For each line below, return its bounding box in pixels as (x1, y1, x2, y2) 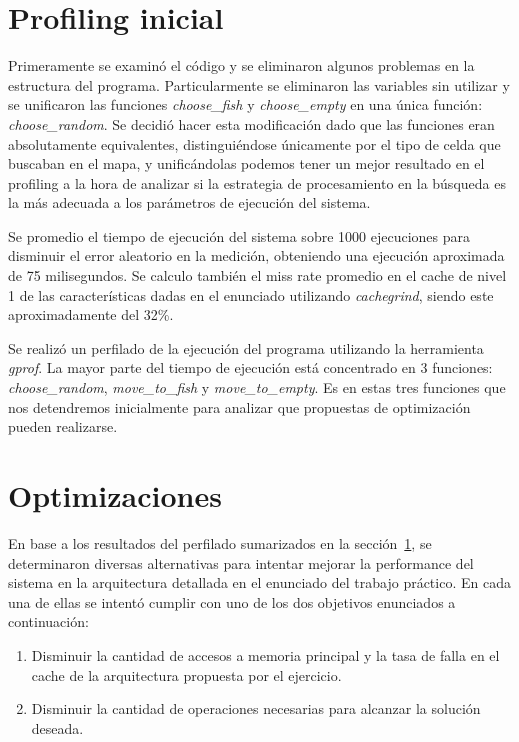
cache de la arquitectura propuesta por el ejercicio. (31, 664, 342, 685)
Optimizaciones (8, 475, 222, 515)
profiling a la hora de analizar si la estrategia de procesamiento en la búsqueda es (8, 172, 506, 193)
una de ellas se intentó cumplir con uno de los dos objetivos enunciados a (8, 591, 456, 612)
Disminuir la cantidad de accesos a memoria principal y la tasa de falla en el (31, 644, 500, 665)
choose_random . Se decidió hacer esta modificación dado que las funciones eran (8, 113, 495, 134)
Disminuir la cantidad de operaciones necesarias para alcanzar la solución (31, 698, 481, 719)
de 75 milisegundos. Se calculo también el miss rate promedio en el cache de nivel (8, 265, 507, 286)
